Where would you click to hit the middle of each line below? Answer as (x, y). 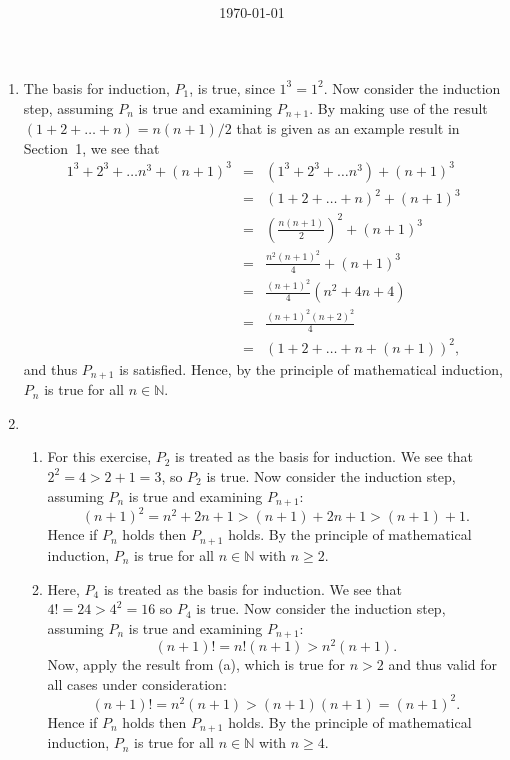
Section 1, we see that (91, 147)
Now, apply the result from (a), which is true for (196, 664)
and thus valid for (443, 664)
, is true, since (232, 87)
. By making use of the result (398, 107)
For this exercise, (99, 456)
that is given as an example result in (348, 128)
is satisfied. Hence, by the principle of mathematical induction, (311, 368)
